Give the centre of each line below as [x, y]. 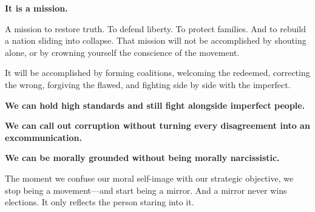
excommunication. [43, 137]
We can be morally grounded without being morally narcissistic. [142, 158]
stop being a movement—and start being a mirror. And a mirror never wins [146, 190]
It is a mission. [36, 8]
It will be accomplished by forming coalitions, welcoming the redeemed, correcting [157, 73]
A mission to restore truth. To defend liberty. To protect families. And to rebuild [156, 28]
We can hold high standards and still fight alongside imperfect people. [155, 105]
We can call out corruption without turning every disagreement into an [157, 125]
